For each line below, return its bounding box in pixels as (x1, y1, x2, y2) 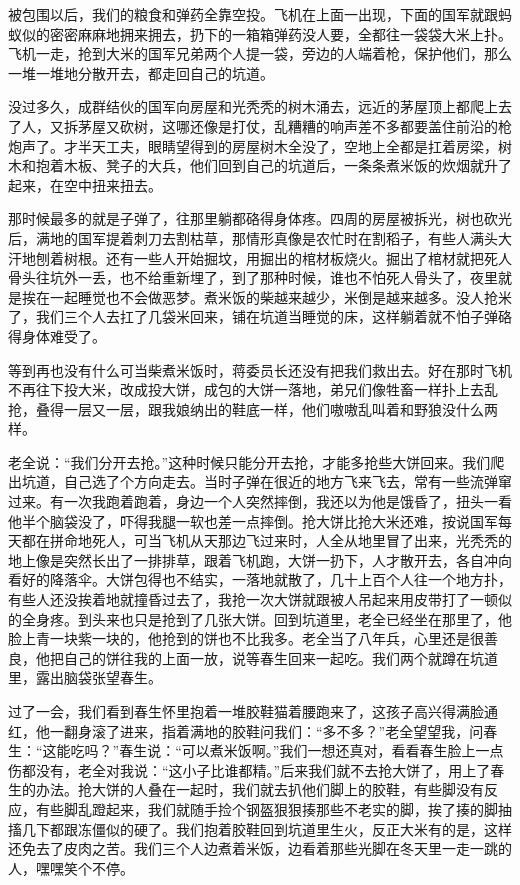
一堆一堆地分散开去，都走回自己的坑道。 (8, 62, 274, 83)
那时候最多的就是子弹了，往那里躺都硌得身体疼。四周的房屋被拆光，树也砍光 (8, 208, 512, 229)
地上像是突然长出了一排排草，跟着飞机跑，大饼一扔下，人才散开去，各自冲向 (8, 549, 512, 570)
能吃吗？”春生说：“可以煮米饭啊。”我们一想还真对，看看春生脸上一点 (56, 740, 504, 761)
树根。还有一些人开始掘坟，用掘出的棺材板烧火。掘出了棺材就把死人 (63, 247, 512, 268)
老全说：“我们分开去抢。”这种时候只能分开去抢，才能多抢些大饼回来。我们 (8, 451, 491, 472)
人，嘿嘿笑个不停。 (8, 857, 134, 878)
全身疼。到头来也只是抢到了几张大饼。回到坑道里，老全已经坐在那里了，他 (21, 608, 512, 629)
